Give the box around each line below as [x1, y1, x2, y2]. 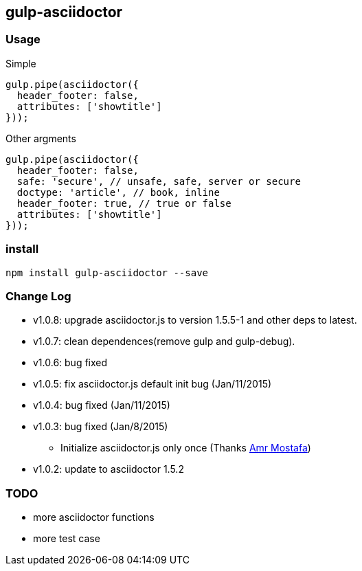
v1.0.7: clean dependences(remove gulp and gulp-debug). [33, 335, 295, 348]
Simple [5, 57, 36, 69]
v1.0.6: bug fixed [33, 357, 108, 369]
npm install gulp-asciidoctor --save [5, 267, 209, 278]
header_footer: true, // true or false [16, 197, 231, 209]
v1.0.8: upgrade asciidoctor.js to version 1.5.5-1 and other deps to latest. [33, 314, 357, 326]
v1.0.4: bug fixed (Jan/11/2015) [33, 399, 170, 412]
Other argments [5, 132, 76, 144]
